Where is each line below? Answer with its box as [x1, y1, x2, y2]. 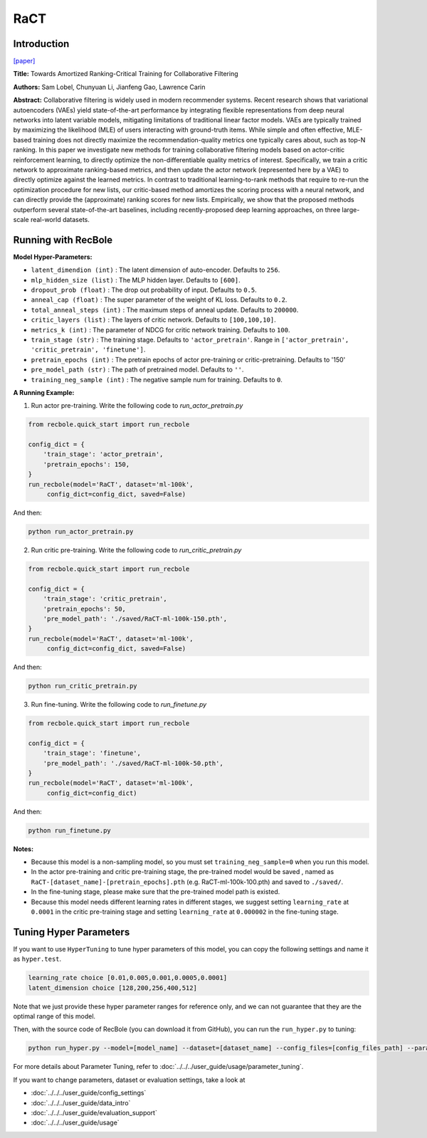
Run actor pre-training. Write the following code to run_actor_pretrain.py [31, 401, 243, 410]
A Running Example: [13, 388, 75, 396]
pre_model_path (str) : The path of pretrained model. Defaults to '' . [31, 365, 244, 374]
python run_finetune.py [28, 826, 112, 834]
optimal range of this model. [13, 1012, 96, 1021]
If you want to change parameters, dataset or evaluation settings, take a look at [13, 1075, 246, 1084]
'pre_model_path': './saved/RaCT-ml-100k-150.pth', [43, 614, 228, 623]
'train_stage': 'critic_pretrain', [43, 595, 167, 603]
